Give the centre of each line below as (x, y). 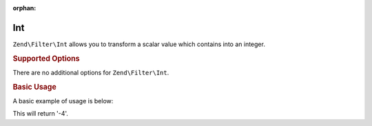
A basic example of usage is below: (63, 101)
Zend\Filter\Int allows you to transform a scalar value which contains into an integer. (139, 44)
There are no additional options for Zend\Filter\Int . (91, 72)
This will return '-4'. (41, 114)
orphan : (24, 8)
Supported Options (46, 59)
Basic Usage (34, 87)
